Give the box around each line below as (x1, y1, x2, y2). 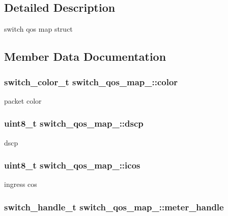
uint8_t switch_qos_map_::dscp (4, 117, 144, 130)
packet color (4, 95, 42, 106)
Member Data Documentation (4, 49, 166, 64)
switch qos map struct (4, 23, 73, 34)
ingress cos (4, 179, 37, 189)
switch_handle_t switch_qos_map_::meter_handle (4, 200, 224, 213)
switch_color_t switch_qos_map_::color (4, 75, 178, 88)
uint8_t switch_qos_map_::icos (4, 159, 140, 172)
